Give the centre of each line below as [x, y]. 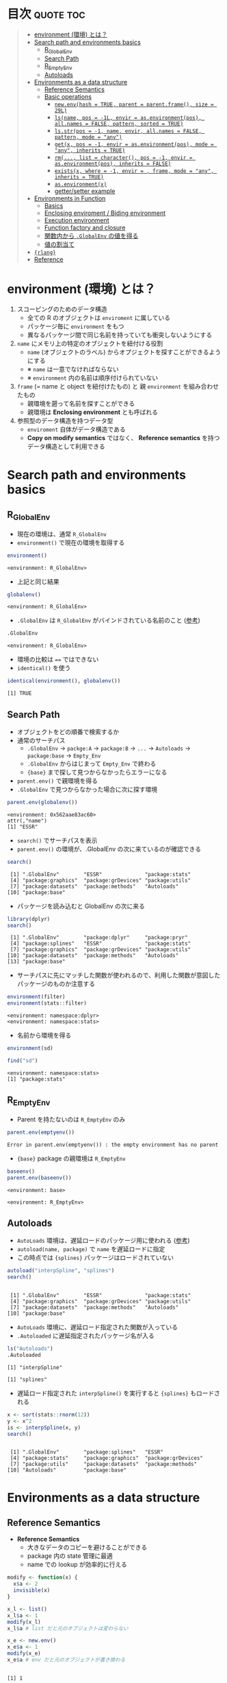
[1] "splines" [27, 1379]
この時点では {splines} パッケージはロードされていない [95, 1258]
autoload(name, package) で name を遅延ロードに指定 [91, 1249]
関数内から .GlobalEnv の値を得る [91, 236]
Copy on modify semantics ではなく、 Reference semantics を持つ [123, 438]
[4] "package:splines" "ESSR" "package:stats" [101, 944]
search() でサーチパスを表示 [57, 840]
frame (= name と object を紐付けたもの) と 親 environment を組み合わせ [118, 387]
